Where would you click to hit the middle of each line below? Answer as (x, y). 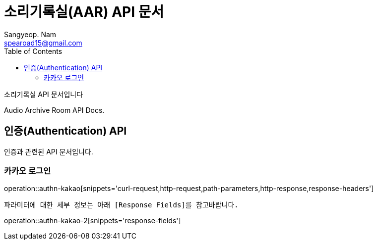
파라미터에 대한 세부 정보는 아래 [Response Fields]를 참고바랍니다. (121, 205)
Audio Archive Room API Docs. (54, 110)
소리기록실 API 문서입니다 (44, 94)
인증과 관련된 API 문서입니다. (49, 151)
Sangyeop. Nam (30, 34)
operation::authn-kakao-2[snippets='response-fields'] (93, 221)
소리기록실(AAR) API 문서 (84, 12)
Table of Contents (33, 51)
